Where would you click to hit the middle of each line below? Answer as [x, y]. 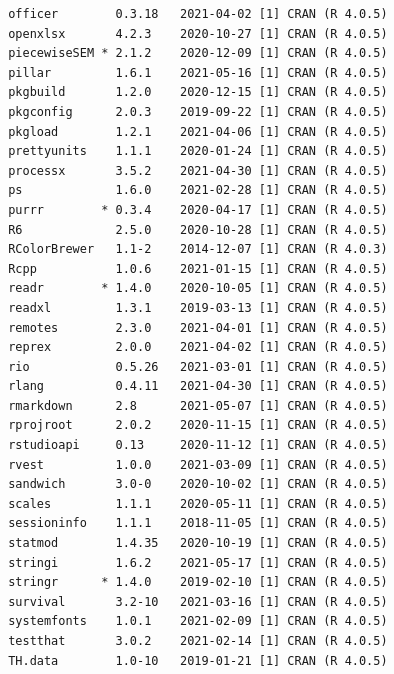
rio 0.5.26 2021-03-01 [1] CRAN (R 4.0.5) [198, 366]
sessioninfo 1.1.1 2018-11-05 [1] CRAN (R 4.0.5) [198, 523]
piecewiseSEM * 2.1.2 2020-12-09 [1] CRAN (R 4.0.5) [198, 53]
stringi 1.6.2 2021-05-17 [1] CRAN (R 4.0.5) [198, 562]
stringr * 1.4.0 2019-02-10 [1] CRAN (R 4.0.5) [198, 582]
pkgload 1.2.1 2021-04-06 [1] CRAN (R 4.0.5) [198, 131]
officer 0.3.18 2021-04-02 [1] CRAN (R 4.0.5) [198, 14]
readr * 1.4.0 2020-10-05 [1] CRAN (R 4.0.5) [198, 288]
